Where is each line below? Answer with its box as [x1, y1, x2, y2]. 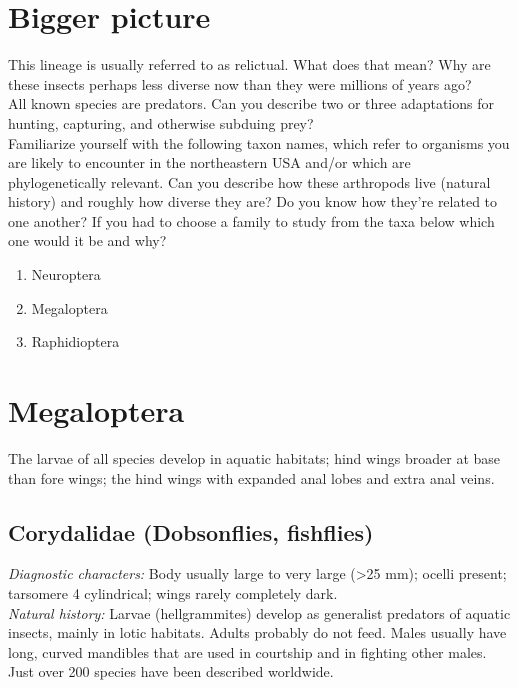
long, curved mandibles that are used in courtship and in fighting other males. [8, 641, 487, 662]
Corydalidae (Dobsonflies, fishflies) [8, 516, 374, 547]
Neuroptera [31, 264, 101, 285]
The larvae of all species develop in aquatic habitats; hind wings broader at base [8, 447, 501, 468]
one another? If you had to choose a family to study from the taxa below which [8, 210, 495, 231]
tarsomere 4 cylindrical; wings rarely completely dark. [8, 582, 338, 603]
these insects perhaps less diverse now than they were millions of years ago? [8, 73, 472, 94]
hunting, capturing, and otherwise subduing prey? [8, 112, 314, 133]
